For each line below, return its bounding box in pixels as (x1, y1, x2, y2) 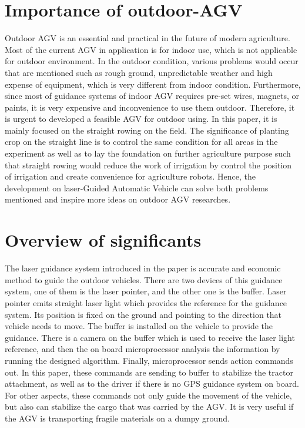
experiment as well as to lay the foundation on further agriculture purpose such (5, 147, 291, 160)
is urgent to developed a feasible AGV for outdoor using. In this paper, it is (5, 112, 277, 125)
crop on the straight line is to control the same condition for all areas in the (5, 135, 278, 148)
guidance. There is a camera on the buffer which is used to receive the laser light (5, 331, 295, 343)
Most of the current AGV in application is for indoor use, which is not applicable (5, 43, 297, 55)
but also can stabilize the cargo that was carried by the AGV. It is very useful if (5, 400, 294, 413)
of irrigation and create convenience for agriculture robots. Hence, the (5, 170, 256, 183)
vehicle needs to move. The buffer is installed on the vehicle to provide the (5, 320, 273, 332)
